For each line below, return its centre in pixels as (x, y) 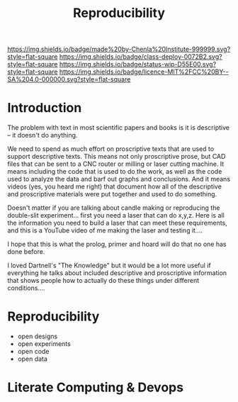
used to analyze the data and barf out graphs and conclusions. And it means (119, 179)
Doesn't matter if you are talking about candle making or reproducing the (114, 208)
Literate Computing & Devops (96, 387)
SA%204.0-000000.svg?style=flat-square (69, 79)
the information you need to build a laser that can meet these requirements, (118, 223)
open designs (38, 336)
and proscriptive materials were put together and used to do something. (112, 194)
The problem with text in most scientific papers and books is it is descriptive (119, 128)
